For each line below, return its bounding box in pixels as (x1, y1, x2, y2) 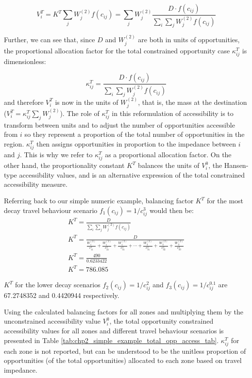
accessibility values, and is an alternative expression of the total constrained (19, 169, 245, 180)
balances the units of (138, 160, 200, 170)
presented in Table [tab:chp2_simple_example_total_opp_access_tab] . (4, 335, 219, 345)
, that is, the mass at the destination (138, 97, 247, 107)
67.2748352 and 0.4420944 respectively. (4, 290, 119, 300)
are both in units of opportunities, (138, 34, 240, 45)
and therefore (4, 97, 44, 107)
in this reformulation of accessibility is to (112, 108, 234, 118)
